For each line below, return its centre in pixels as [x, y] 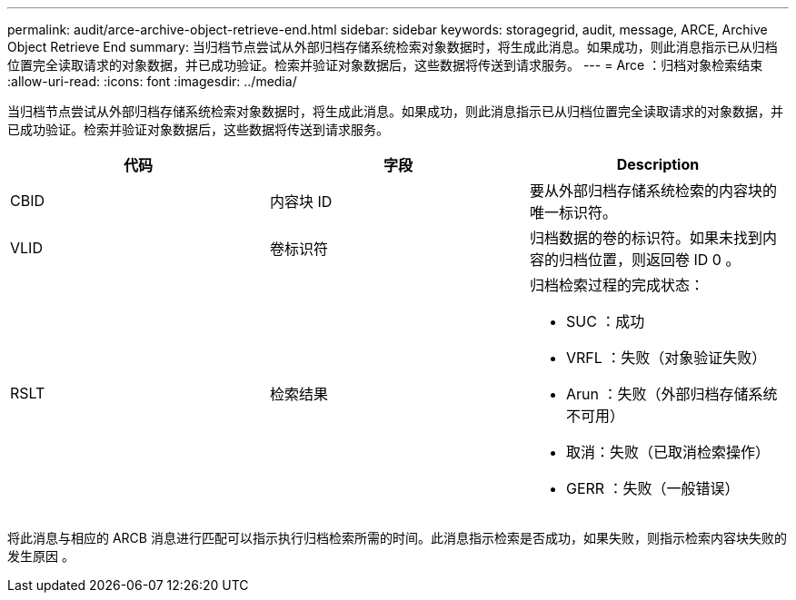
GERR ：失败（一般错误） [652, 488]
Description [658, 164]
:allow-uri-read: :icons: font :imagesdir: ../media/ [152, 81]
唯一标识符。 [573, 212]
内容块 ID [301, 202]
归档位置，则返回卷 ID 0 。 [649, 260]
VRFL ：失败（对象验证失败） [666, 358]
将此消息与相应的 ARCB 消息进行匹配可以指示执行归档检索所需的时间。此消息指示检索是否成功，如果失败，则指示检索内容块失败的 [397, 538]
